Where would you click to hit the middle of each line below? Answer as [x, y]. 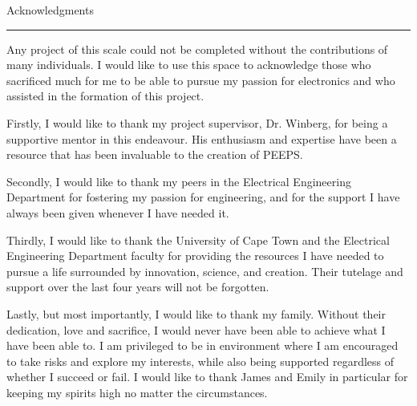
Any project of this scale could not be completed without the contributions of [197, 49]
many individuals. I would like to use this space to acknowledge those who [189, 65]
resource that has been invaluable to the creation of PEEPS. [155, 154]
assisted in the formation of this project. [105, 96]
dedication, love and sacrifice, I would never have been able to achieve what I [196, 329]
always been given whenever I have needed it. [118, 212]
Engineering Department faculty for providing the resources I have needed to [195, 256]
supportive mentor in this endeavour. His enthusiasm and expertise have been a [202, 138]
